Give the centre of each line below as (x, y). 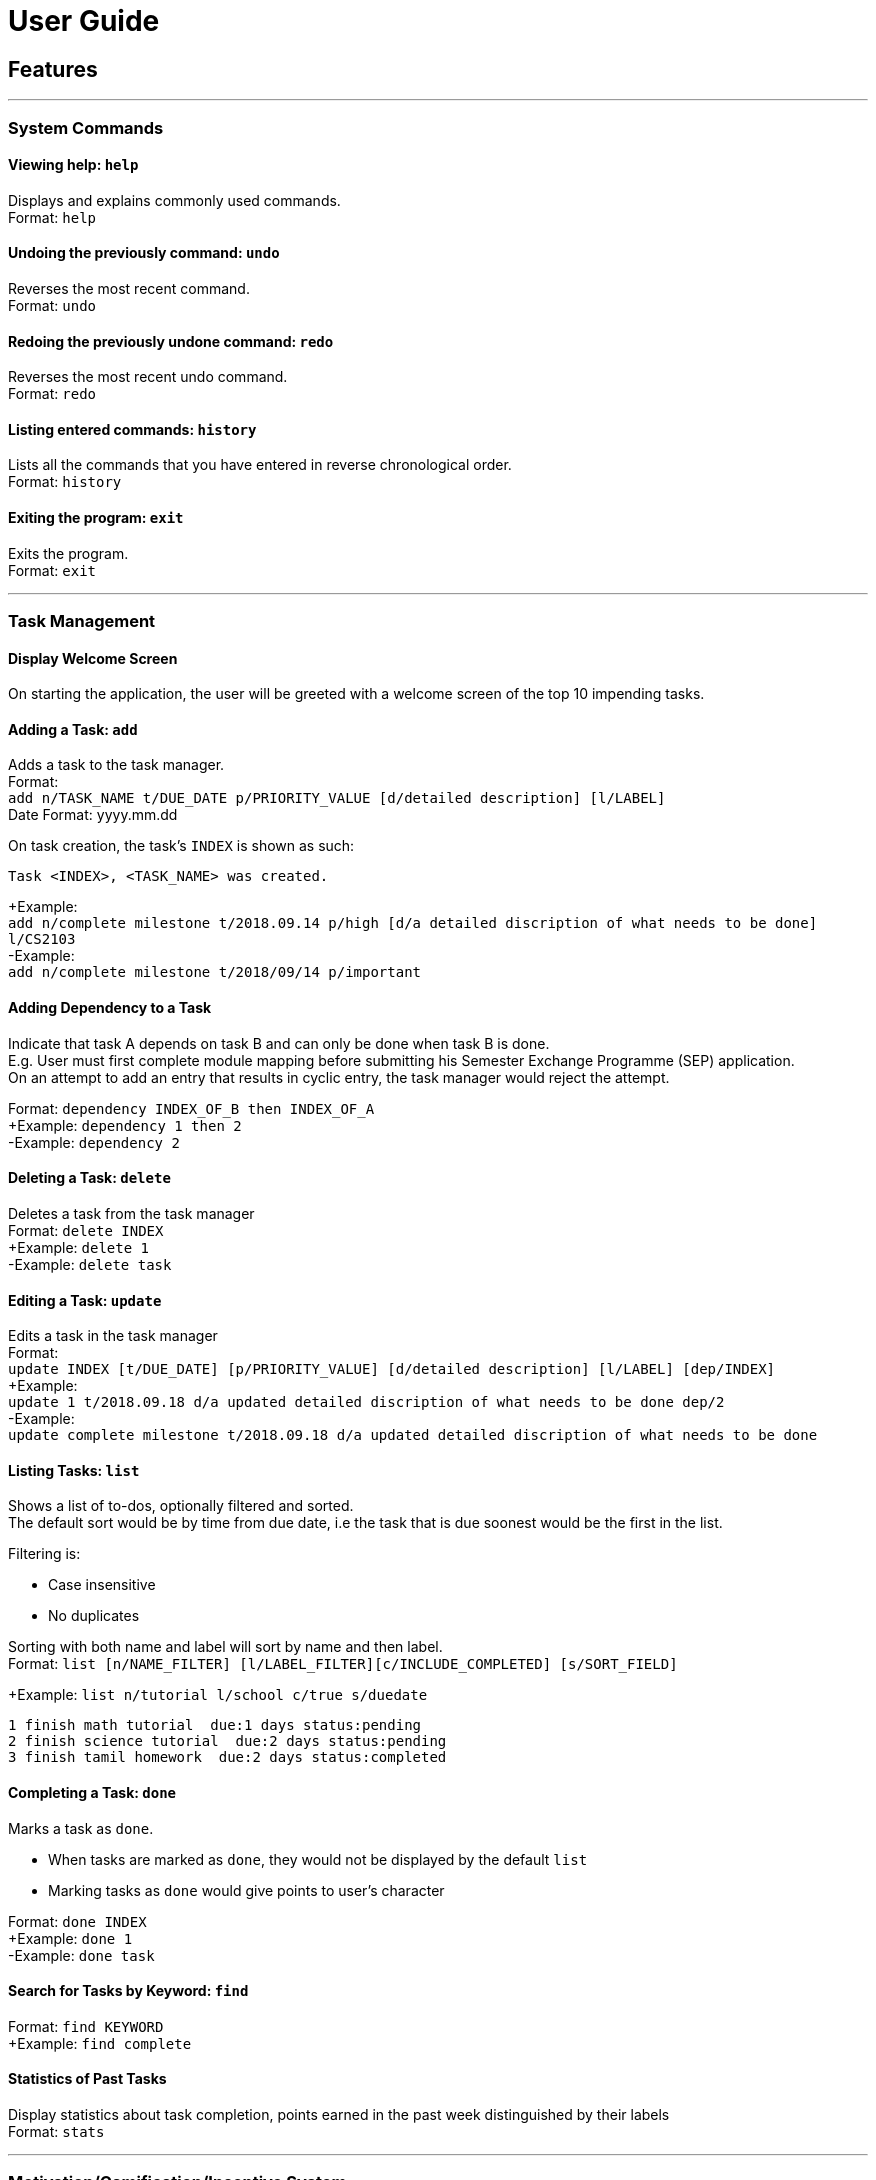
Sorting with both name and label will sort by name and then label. (225, 1647)
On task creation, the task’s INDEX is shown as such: (181, 846)
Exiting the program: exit (96, 518)
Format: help (52, 217)
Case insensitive (102, 1585)
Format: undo (52, 305)
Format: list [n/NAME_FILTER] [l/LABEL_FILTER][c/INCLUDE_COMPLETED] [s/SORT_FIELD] (343, 1664)
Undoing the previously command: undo (144, 253)
